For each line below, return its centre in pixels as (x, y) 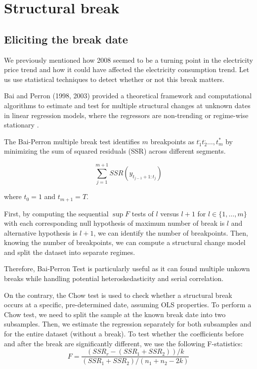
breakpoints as (172, 141)
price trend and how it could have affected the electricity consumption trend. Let (127, 69)
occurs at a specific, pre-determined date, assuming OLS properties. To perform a (128, 305)
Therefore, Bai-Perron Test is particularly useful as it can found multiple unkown (127, 268)
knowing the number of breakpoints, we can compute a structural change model (125, 242)
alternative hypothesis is (41, 232)
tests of (143, 213)
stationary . (21, 125)
